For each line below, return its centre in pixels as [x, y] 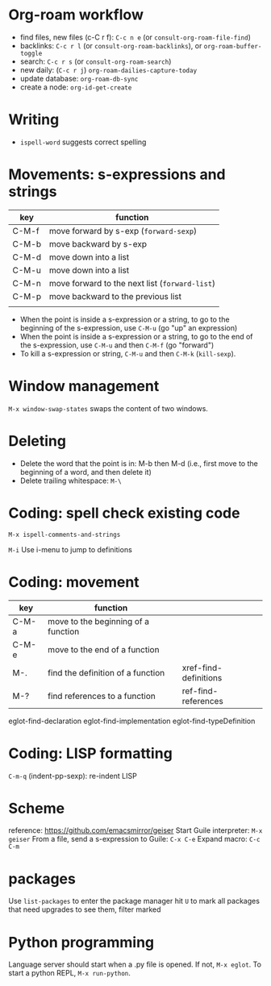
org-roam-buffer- [233, 46]
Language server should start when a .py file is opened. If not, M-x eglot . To [135, 964]
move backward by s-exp [98, 243]
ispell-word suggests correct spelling [83, 142]
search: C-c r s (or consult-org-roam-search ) [96, 61]
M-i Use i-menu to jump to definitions [71, 549]
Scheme [37, 808]
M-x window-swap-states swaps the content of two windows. [108, 408]
